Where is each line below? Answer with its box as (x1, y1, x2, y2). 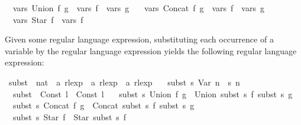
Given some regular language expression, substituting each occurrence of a (5, 33, 274, 45)
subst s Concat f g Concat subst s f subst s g (12, 99, 195, 111)
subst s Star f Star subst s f (12, 110, 127, 123)
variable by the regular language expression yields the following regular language (5, 44, 297, 57)
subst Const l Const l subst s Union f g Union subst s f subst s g (12, 87, 293, 100)
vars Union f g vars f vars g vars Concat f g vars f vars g (12, 2, 264, 14)
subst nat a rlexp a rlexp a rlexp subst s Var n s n (8, 75, 240, 88)
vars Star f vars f (12, 13, 83, 25)
